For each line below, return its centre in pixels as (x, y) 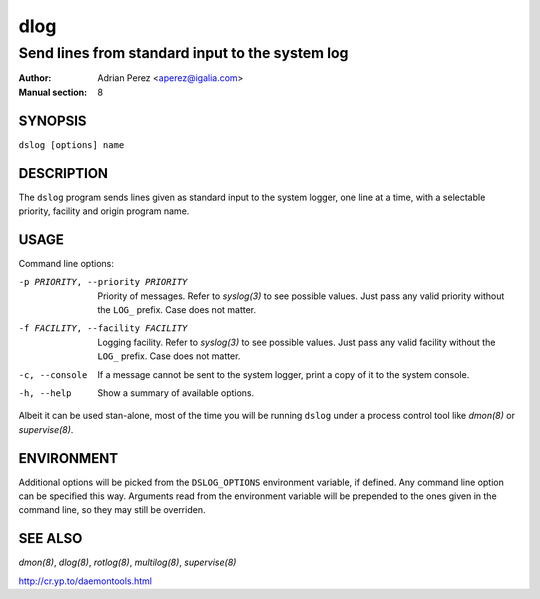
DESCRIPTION (63, 173)
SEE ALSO (50, 538)
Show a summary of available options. (176, 393)
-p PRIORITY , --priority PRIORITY (103, 282)
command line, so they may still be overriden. (112, 510)
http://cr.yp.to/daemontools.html (85, 581)
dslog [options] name (71, 144)
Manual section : (53, 92)
